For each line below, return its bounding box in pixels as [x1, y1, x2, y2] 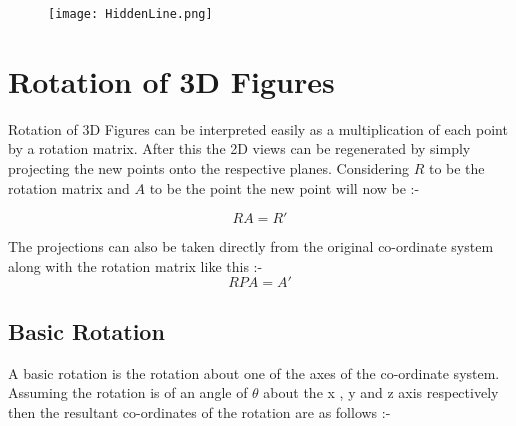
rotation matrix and [8, 177, 130, 198]
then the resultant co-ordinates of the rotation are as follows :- [8, 401, 391, 422]
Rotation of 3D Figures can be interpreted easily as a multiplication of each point [8, 118, 508, 139]
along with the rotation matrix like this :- [8, 255, 263, 276]
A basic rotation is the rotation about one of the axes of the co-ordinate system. [8, 362, 500, 383]
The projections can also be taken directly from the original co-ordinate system [8, 236, 494, 257]
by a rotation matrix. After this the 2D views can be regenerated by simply [8, 138, 471, 159]
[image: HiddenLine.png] [48, 7, 213, 21]
